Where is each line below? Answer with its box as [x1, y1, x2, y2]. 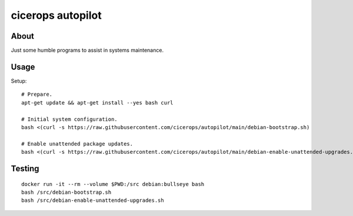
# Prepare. [21, 91, 53, 98]
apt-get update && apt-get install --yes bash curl [21, 99, 174, 106]
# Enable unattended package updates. [21, 140, 134, 147]
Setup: [11, 77, 27, 85]
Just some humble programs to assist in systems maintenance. [11, 47, 164, 54]
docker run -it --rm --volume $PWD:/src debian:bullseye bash [21, 181, 205, 187]
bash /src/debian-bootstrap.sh [21, 188, 112, 195]
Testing [11, 163, 39, 173]
